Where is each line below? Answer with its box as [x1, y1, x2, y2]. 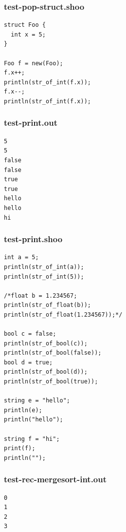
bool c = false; [4, 330, 56, 338]
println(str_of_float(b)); [4, 302, 91, 309]
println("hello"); [4, 416, 63, 423]
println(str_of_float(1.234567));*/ [4, 311, 123, 318]
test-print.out [4, 116, 57, 129]
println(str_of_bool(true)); [4, 378, 98, 385]
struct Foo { [4, 21, 46, 29]
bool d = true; [4, 359, 53, 366]
